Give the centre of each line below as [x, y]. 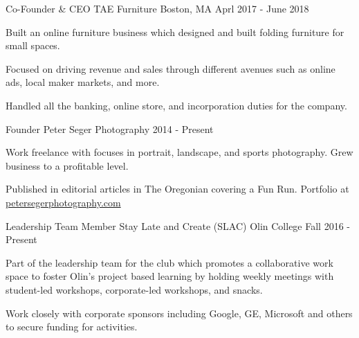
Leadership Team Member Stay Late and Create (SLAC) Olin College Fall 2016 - [178, 225]
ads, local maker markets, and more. [83, 82]
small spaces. [33, 45]
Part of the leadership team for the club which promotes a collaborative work [169, 262]
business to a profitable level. [67, 165]
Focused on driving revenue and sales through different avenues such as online [171, 68]
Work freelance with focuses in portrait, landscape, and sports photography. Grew [179, 152]
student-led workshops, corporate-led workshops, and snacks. [134, 289]
